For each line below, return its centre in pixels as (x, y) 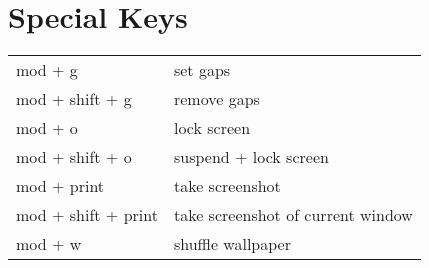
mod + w (49, 244)
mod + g (47, 70)
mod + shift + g (74, 99)
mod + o (47, 128)
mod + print (60, 186)
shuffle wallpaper (232, 244)
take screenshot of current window (293, 215)
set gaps (202, 70)
